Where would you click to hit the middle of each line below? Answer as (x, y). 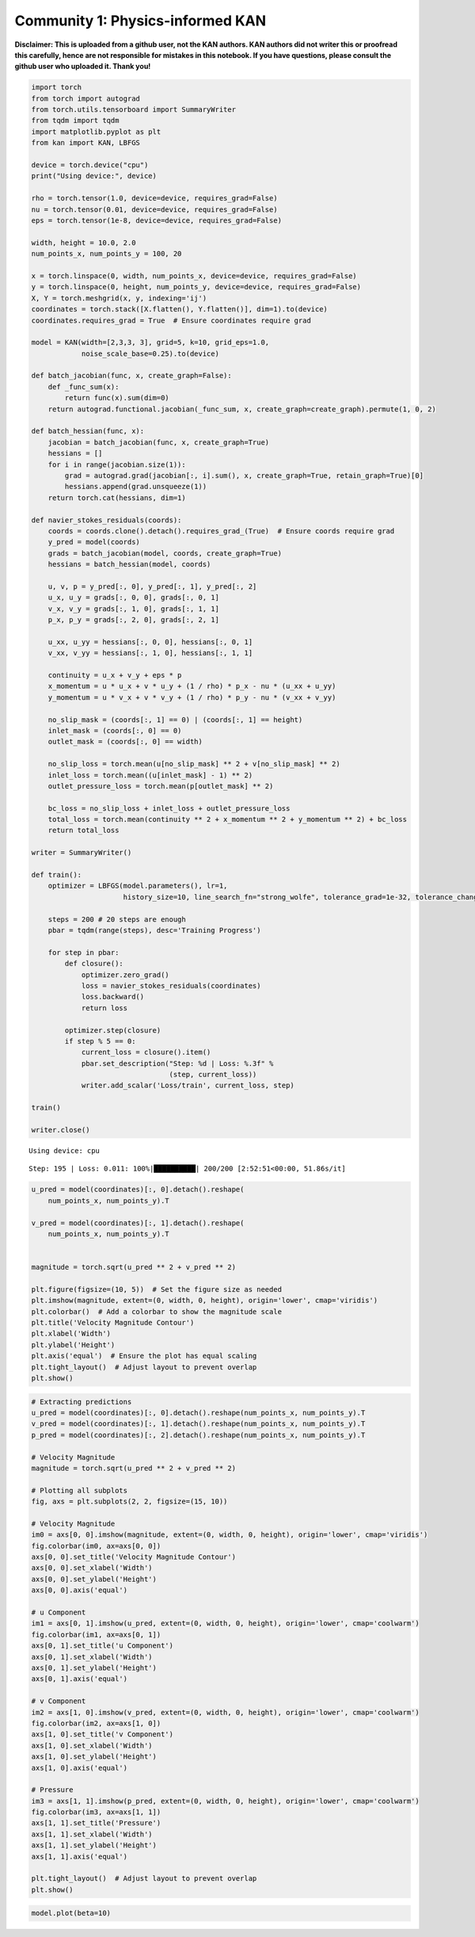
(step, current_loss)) (213, 1075)
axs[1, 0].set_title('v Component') (103, 1735)
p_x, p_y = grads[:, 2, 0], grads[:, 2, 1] (133, 620)
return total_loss (84, 831)
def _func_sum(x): (84, 387)
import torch (57, 88)
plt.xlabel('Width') (71, 1334)
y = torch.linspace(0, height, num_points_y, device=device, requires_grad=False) (196, 287)
